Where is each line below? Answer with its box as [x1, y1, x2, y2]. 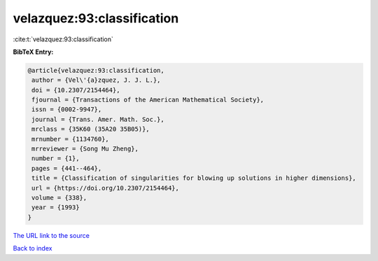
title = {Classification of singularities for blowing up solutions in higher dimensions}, [31, 174, 356, 182]
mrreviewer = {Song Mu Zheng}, [31, 145, 139, 153]
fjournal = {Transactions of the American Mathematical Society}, [31, 96, 265, 104]
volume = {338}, [31, 194, 87, 202]
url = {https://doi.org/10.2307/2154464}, [31, 184, 180, 192]
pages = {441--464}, [31, 164, 102, 172]
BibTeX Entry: [13, 48, 54, 56]
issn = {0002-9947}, [31, 106, 102, 113]
